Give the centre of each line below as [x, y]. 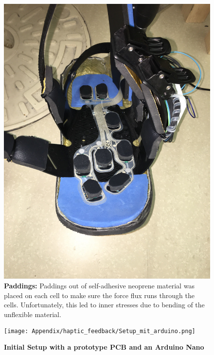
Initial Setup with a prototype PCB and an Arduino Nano [104, 346]
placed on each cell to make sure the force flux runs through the [99, 295]
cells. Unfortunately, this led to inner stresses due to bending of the [104, 305]
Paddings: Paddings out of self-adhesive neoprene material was [99, 285]
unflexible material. [33, 314]
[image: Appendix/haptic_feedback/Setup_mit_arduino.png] [100, 331]
